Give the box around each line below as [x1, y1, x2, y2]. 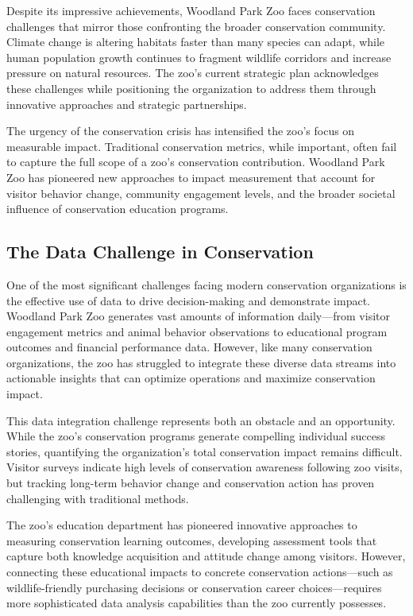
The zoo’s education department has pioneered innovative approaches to [6, 517, 357, 533]
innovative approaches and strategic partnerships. [6, 95, 247, 112]
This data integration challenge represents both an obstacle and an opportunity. [6, 412, 396, 428]
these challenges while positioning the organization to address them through [6, 79, 376, 96]
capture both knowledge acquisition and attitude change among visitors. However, [6, 548, 406, 564]
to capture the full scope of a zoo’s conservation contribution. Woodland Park [6, 153, 385, 170]
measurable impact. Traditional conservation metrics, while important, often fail [6, 138, 397, 154]
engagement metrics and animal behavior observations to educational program [6, 323, 388, 339]
